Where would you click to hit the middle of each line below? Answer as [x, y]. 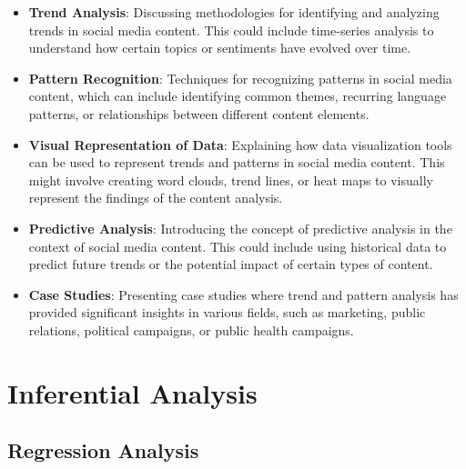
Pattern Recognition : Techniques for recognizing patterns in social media [240, 78]
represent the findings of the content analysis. [156, 198]
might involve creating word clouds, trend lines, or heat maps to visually [231, 180]
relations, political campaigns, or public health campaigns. [191, 329]
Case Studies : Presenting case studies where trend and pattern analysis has [243, 294]
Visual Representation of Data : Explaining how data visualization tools [240, 144]
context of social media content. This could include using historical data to [238, 246]
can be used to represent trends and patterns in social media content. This [237, 162]
